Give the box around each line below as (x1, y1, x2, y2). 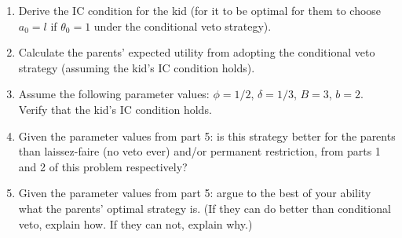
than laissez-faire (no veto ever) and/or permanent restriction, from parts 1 (18, 143, 381, 159)
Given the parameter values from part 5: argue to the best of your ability (18, 185, 371, 201)
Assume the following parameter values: (18, 86, 210, 102)
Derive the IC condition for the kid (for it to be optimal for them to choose (18, 2, 382, 18)
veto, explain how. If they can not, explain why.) (18, 215, 253, 232)
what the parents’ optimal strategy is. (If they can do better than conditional (18, 200, 391, 216)
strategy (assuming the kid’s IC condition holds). (18, 59, 255, 75)
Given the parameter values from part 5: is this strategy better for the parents (18, 127, 396, 144)
